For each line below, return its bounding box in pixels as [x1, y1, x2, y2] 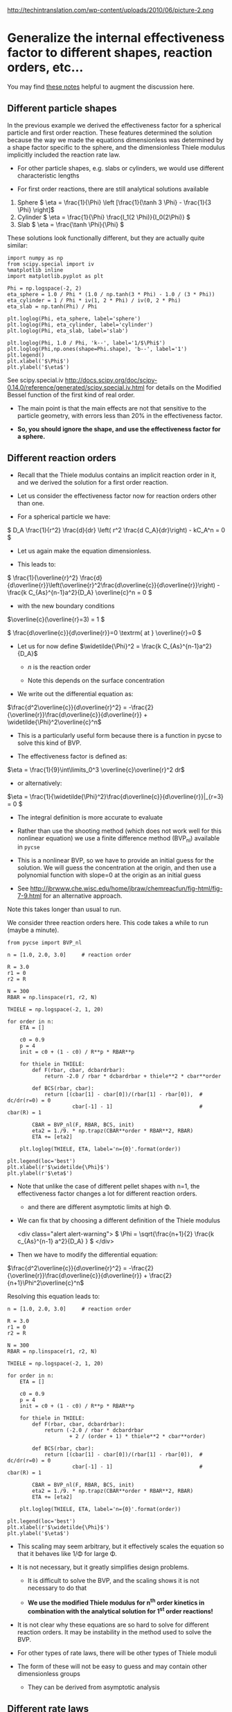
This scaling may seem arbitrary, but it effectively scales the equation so [17, 1542, 224, 1550]
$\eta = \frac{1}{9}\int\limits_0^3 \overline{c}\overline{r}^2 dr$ [7, 766, 185, 774]
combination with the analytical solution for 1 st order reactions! [27, 1606, 213, 1615]
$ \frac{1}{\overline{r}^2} [7, 573, 78, 582]
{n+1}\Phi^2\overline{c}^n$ [7, 1279, 84, 1287]
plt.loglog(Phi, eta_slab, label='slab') [7, 327, 129, 334]
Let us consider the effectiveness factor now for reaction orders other [17, 492, 217, 500]
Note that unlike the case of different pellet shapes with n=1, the [17, 1182, 200, 1191]
